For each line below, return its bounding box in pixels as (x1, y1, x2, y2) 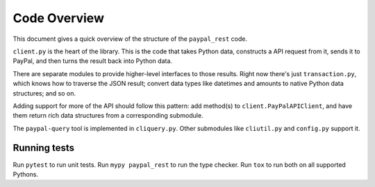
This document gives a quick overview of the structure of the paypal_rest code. (12, 35, 248, 43)
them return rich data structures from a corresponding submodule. (12, 112, 204, 120)
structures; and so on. (12, 89, 76, 97)
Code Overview (12, 10, 104, 26)
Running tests (12, 142, 75, 154)
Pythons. (12, 170, 38, 178)
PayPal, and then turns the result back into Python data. (12, 57, 173, 65)
